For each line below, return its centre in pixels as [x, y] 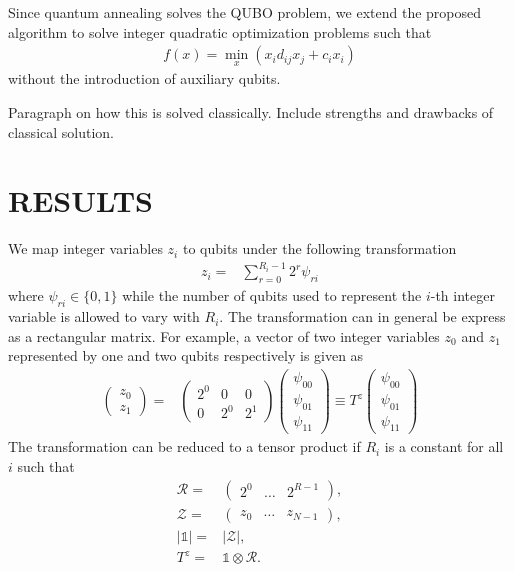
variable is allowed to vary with [104, 316]
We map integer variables [85, 248]
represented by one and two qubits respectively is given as [186, 355]
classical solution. [61, 131]
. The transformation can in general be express [362, 316]
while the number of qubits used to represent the [272, 295]
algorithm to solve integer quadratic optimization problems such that [220, 31]
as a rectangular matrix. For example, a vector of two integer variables [224, 335]
